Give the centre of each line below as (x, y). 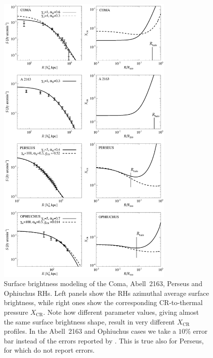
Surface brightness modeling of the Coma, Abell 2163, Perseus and (103, 283)
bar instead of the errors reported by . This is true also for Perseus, (104, 340)
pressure (16, 312)
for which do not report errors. (49, 350)
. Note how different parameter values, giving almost (121, 312)
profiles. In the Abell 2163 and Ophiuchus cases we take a (90, 331)
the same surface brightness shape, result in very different (89, 321)
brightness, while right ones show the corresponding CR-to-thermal (103, 302)
